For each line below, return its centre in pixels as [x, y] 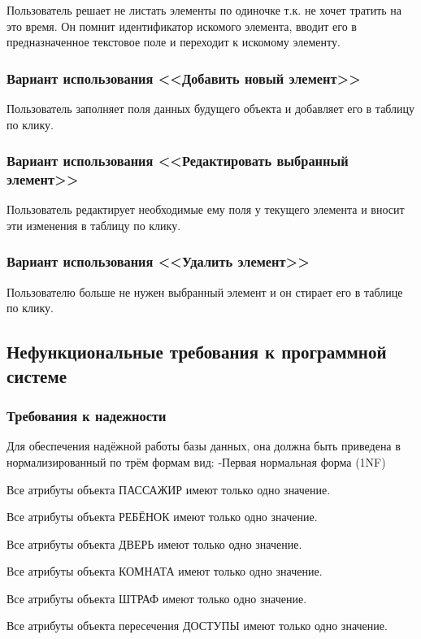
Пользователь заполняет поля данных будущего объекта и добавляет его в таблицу [211, 108]
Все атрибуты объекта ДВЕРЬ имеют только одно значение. [154, 543]
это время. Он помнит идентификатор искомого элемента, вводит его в [182, 26]
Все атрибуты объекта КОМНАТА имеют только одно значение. [165, 571]
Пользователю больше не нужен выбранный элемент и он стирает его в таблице [205, 291]
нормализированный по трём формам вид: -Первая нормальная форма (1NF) [196, 461]
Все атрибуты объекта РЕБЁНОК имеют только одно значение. [162, 517]
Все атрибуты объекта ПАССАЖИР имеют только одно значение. [169, 489]
